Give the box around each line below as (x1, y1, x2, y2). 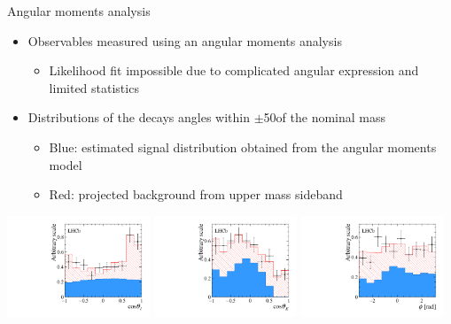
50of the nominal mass (263, 108, 386, 127)
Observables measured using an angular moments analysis (27, 31, 342, 50)
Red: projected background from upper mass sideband (49, 185, 343, 204)
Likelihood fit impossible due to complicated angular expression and (49, 61, 419, 80)
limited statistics (49, 78, 139, 96)
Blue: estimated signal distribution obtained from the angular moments (49, 137, 437, 156)
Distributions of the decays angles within (27, 108, 251, 127)
